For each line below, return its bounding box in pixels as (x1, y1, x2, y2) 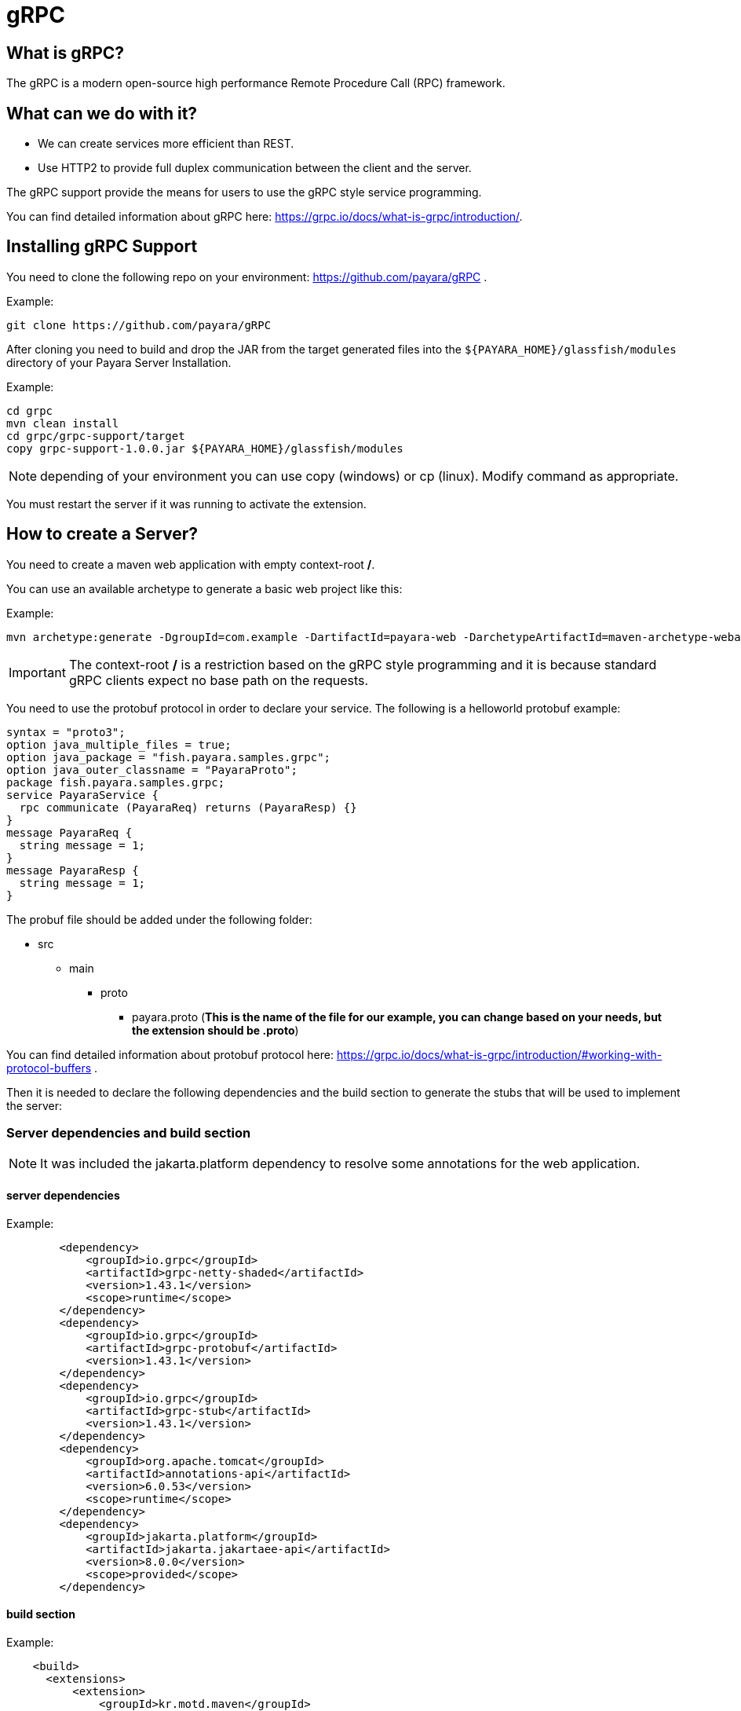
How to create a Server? (6, 524, 199, 544)
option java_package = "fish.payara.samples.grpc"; (6, 750, 331, 764)
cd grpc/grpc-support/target (6, 429, 185, 442)
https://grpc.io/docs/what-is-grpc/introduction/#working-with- (336, 1047, 663, 1061)
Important (9, 664, 66, 680)
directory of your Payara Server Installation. (6, 355, 232, 369)
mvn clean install (6, 416, 119, 430)
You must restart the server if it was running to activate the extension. (6, 496, 367, 511)
